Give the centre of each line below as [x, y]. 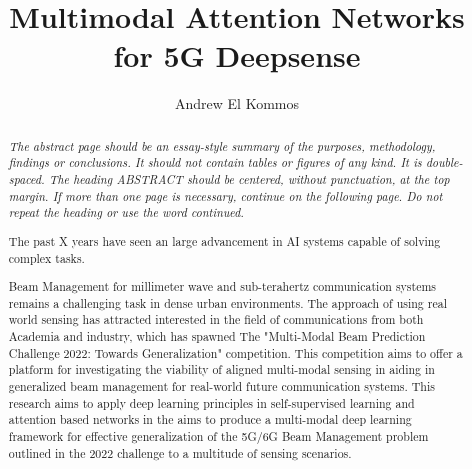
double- [444, 162]
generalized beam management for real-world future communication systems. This [221, 386]
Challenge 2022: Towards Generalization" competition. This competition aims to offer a [235, 352]
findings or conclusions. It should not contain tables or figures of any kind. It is [215, 162]
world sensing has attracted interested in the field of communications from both [216, 319]
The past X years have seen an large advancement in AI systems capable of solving [224, 240]
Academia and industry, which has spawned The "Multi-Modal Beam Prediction [217, 336]
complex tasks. [46, 257]
